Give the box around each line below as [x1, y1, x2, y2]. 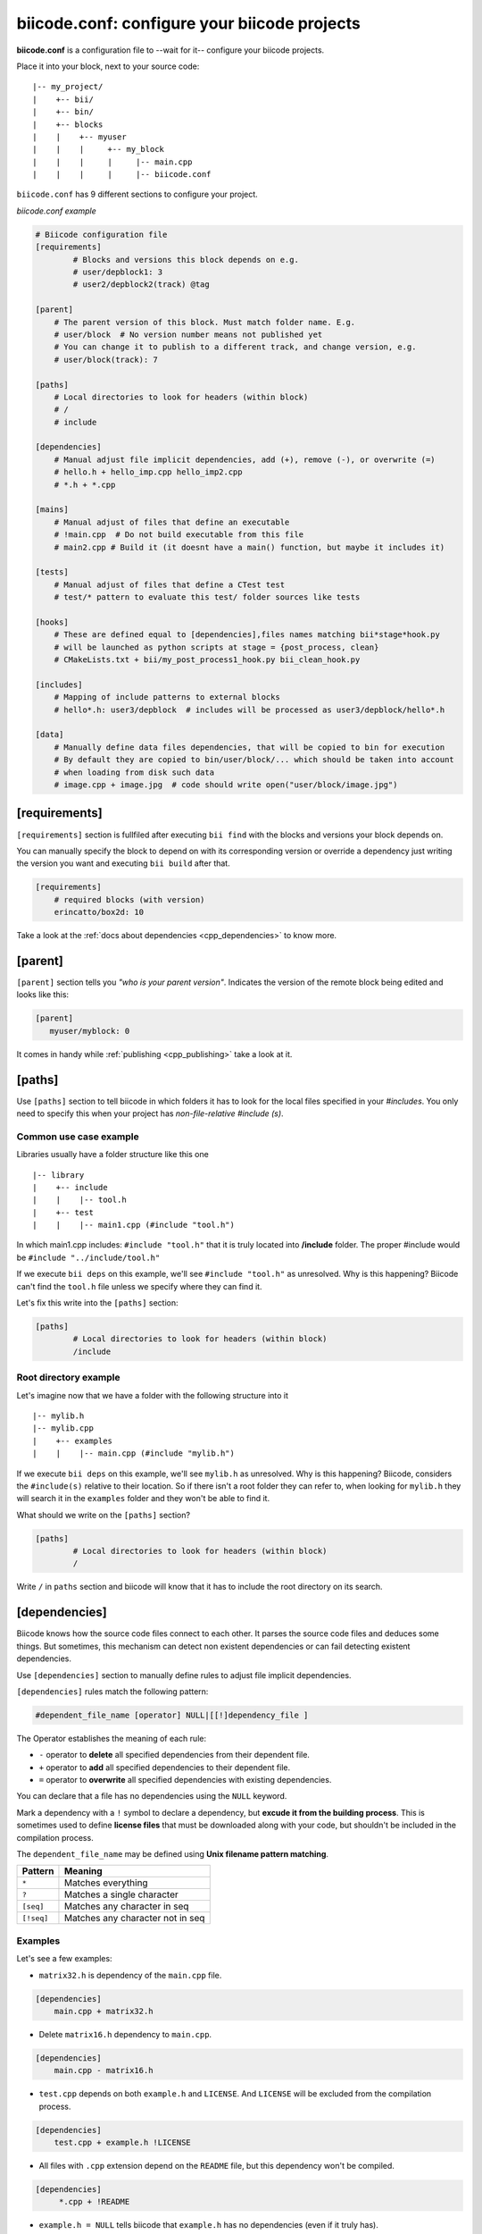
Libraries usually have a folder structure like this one [16, 1149, 209, 1160]
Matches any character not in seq [63, 1912, 205, 1925]
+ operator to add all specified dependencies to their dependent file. [38, 1761, 290, 1773]
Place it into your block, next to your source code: [16, 61, 200, 71]
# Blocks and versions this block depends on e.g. [72, 255, 299, 265]
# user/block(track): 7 [54, 354, 158, 365]
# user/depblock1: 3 [72, 267, 163, 277]
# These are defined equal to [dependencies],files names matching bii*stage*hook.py [54, 630, 441, 640]
